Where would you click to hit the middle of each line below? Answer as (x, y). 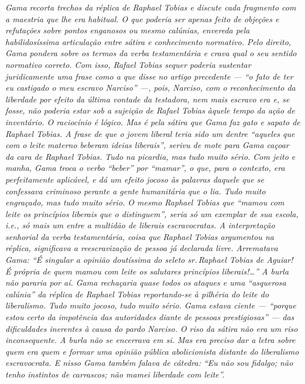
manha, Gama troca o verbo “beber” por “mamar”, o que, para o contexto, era (145, 168)
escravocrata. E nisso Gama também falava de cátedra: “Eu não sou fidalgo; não (149, 363)
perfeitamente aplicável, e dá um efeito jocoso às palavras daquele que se (135, 179)
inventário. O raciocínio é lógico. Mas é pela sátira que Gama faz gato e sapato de (153, 121)
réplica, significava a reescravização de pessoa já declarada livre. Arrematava (142, 248)
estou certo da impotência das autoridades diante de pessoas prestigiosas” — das (150, 317)
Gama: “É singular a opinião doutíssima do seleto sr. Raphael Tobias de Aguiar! (149, 260)
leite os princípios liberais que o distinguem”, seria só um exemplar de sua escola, (152, 213)
